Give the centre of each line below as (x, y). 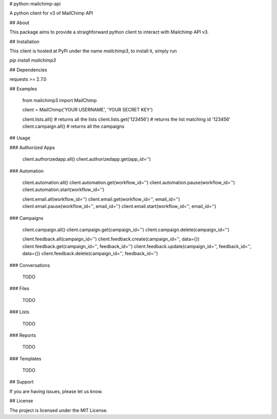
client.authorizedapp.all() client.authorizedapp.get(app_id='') (87, 159)
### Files (19, 289)
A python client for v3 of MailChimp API (51, 13)
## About (19, 23)
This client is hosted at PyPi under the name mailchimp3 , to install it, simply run (93, 51)
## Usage (20, 138)
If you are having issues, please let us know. (56, 391)
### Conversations (30, 265)
